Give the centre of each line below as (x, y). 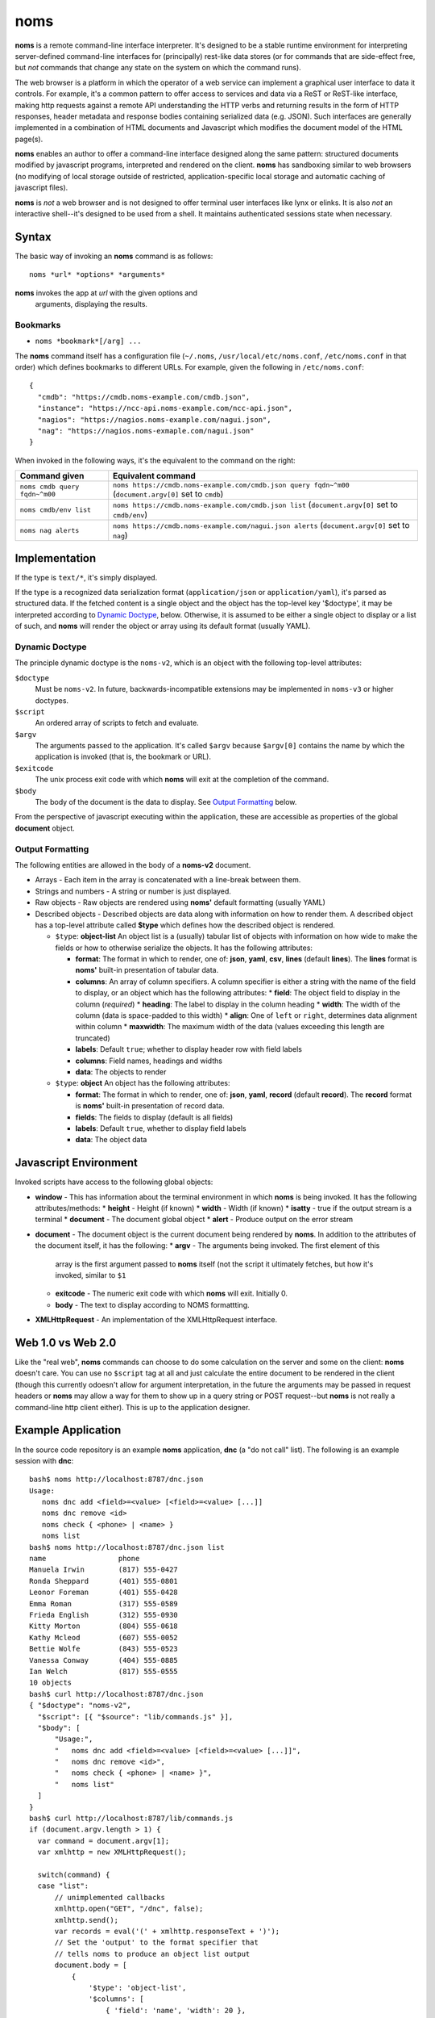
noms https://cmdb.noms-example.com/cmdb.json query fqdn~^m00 (231, 486)
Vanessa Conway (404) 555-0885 (104, 1660)
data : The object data (111, 1140)
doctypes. (52, 700)
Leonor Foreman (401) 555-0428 (104, 1593)
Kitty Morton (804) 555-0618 (104, 1626)
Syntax (33, 237)
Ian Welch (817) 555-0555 (104, 1671)
